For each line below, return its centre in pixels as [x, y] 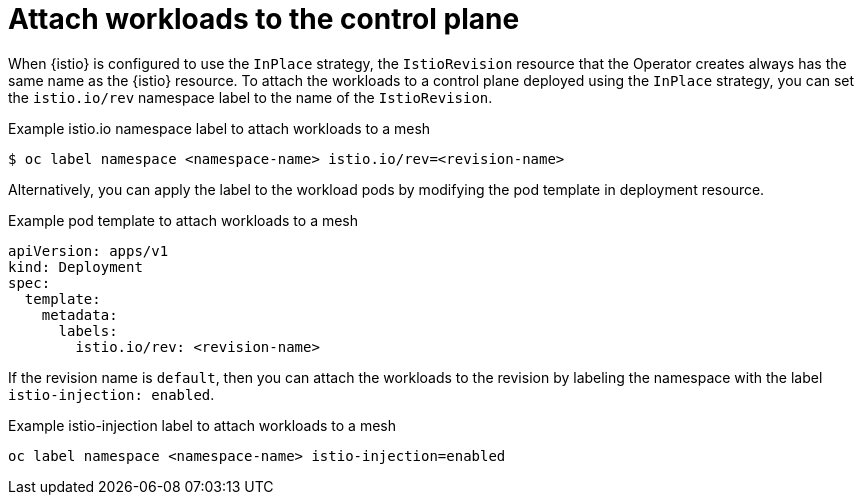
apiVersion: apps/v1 [88, 250]
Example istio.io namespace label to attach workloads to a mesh [219, 128]
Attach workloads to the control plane [264, 19]
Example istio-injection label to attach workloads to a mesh [202, 425]
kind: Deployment [75, 266]
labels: [88, 330]
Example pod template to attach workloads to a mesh [183, 220]
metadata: [79, 314]
